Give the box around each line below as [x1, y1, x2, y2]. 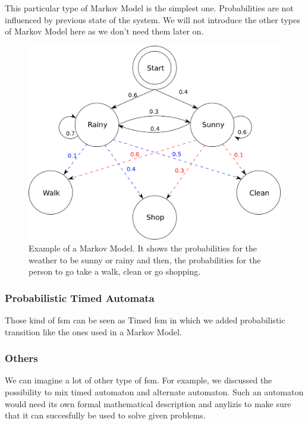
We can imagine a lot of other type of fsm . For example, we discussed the [5, 374, 272, 386]
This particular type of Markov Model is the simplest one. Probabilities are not [5, 2, 294, 14]
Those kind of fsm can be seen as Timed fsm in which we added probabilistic [5, 314, 285, 326]
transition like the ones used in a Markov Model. [5, 325, 182, 338]
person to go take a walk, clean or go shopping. [29, 265, 201, 278]
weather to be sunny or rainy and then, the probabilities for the [29, 253, 261, 266]
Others [5, 351, 38, 366]
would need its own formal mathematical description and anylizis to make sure [5, 397, 291, 410]
